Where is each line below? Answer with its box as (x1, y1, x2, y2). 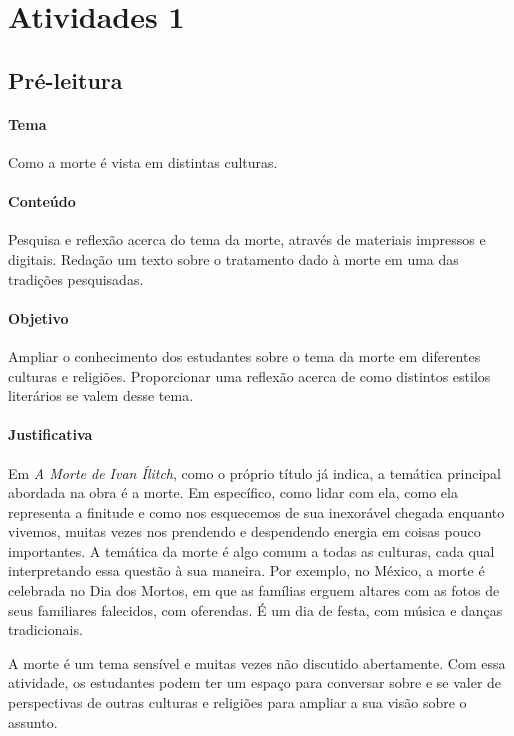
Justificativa (8, 424, 93, 445)
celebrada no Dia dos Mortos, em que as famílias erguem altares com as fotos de (8, 580, 500, 601)
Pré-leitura (8, 64, 123, 95)
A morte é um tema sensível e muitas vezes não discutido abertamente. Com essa (8, 652, 506, 673)
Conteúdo (8, 191, 76, 212)
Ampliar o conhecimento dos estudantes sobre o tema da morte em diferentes (8, 345, 481, 366)
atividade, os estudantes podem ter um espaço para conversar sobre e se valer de (8, 672, 502, 693)
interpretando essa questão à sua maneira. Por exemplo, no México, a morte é (8, 560, 485, 581)
